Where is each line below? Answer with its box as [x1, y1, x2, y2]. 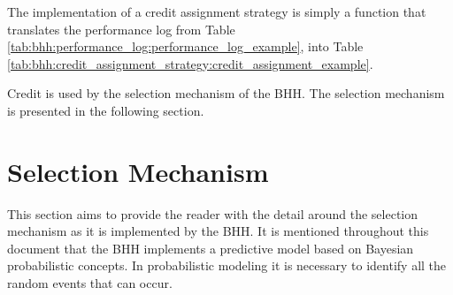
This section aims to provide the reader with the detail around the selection [7, 204, 418, 223]
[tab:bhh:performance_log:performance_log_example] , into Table [7, 37, 364, 56]
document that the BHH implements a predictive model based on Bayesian [7, 238, 414, 257]
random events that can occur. [7, 274, 173, 292]
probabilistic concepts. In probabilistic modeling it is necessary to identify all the [7, 256, 447, 275]
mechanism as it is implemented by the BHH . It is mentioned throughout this [7, 222, 429, 240]
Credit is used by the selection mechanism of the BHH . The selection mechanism [7, 84, 445, 102]
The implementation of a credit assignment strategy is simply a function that [7, 3, 426, 20]
